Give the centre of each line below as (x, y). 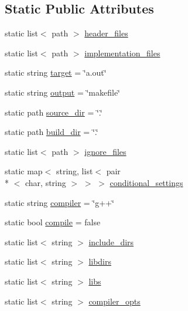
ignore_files (105, 151)
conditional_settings (146, 182)
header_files (106, 33)
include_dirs (111, 241)
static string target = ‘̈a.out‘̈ (56, 72)
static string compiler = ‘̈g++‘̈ (59, 202)
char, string (45, 182)
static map (24, 171)
